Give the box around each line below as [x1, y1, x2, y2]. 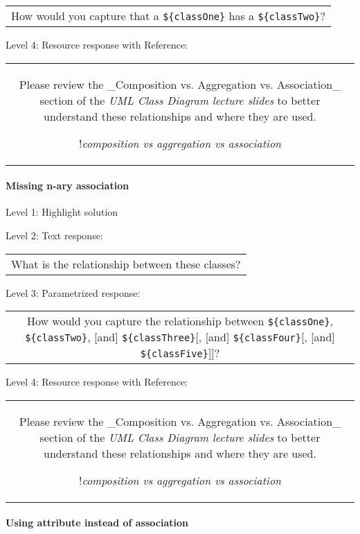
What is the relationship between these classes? [11, 255, 241, 272]
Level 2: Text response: [6, 227, 103, 242]
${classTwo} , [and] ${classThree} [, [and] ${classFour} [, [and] [25, 329, 335, 345]
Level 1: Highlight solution [6, 205, 118, 219]
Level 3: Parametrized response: [6, 285, 141, 300]
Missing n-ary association [6, 178, 129, 193]
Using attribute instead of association [6, 515, 188, 530]
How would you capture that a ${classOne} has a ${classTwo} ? [11, 8, 325, 24]
